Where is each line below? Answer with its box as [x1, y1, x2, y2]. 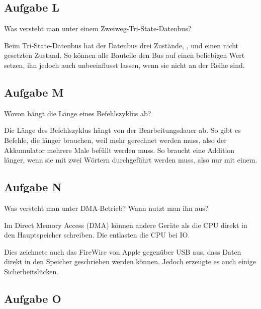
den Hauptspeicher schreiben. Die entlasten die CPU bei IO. [4, 229, 190, 240]
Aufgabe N [4, 179, 62, 195]
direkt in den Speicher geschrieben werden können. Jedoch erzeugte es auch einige [4, 256, 256, 267]
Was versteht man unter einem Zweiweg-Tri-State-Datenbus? [4, 23, 192, 34]
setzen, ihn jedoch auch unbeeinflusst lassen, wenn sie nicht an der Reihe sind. [4, 59, 245, 70]
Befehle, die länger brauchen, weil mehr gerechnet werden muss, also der [4, 134, 227, 145]
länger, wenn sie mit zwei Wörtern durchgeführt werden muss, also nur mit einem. [4, 154, 257, 165]
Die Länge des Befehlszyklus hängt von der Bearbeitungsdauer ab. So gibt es [4, 125, 241, 135]
